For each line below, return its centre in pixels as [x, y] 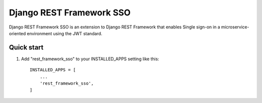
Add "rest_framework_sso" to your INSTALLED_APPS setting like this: [90, 59]
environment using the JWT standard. [65, 33]
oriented [17, 33]
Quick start [26, 47]
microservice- [235, 27]
